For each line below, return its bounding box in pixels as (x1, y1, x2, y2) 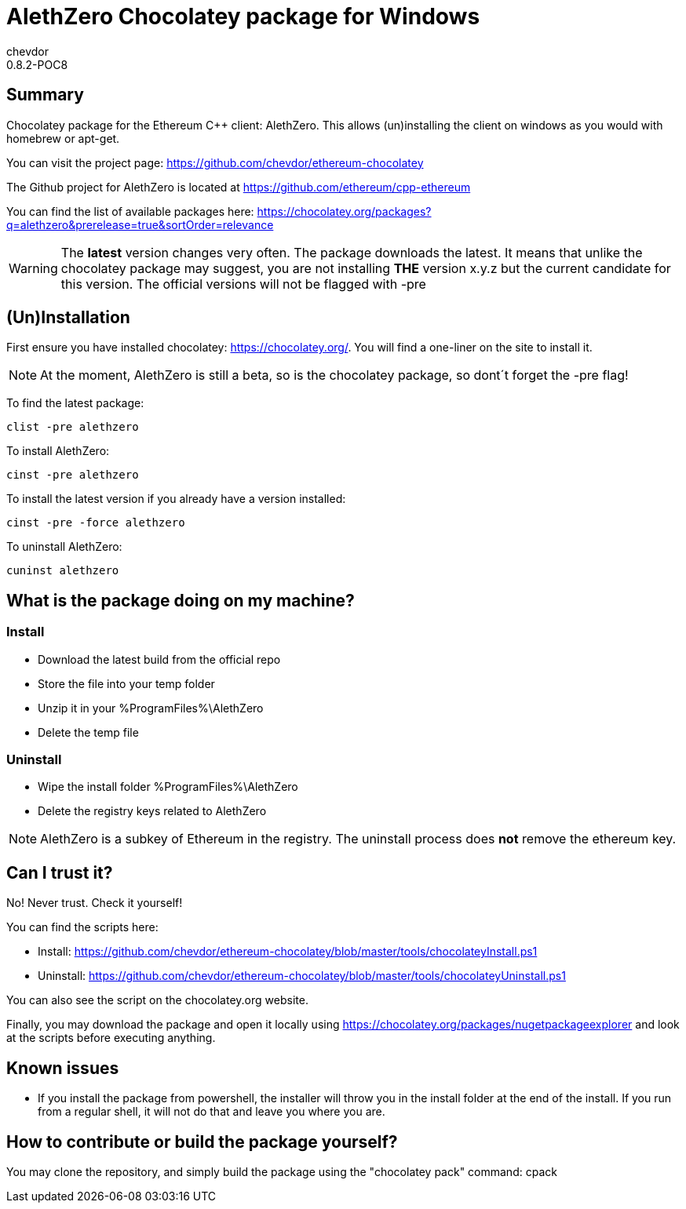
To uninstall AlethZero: (6, 540, 122, 554)
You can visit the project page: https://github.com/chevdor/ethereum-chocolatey (6, 155, 424, 169)
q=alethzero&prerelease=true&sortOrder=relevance (6, 217, 274, 231)
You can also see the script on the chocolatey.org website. (6, 993, 308, 1007)
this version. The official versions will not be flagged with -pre (60, 275, 426, 292)
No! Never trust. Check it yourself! (6, 896, 183, 910)
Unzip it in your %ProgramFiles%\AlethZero (38, 701, 264, 715)
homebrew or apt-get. (6, 131, 120, 145)
